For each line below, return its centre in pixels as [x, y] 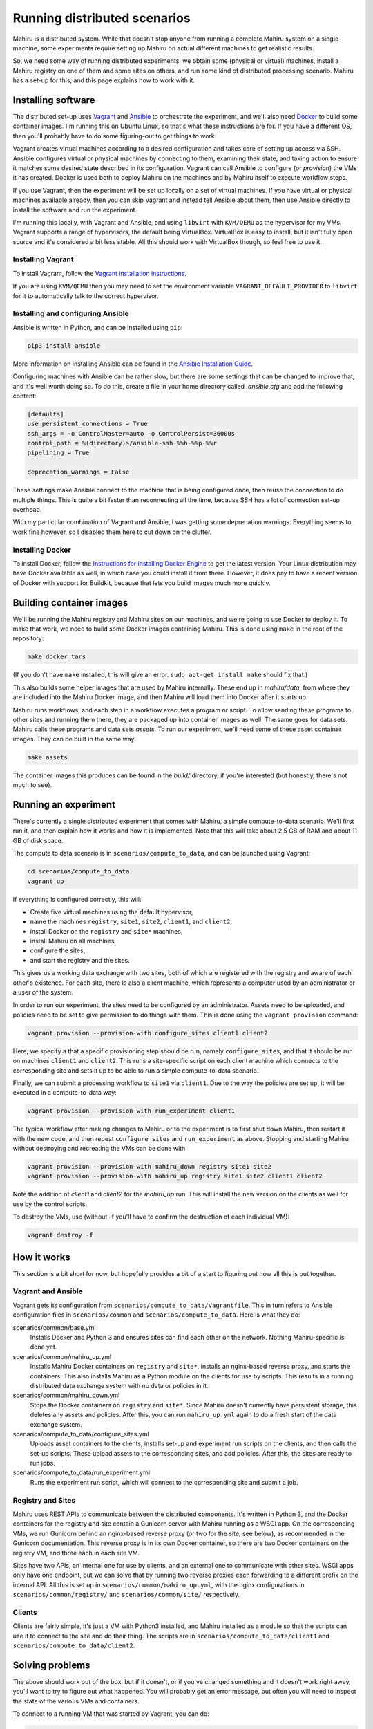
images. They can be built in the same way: [75, 739]
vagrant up [46, 881]
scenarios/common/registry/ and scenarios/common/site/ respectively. [126, 1595]
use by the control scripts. [50, 1204]
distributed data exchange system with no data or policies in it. [119, 1385]
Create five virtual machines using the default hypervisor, [112, 912]
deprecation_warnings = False [78, 472]
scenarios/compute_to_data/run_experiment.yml [82, 1472]
